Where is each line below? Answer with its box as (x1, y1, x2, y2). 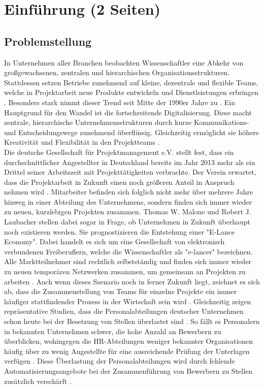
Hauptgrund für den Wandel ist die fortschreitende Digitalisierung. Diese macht (4, 107, 252, 117)
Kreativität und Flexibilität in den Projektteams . (4, 137, 160, 147)
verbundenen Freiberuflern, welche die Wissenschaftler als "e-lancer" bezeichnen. (4, 246, 253, 256)
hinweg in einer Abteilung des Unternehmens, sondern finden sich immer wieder (4, 196, 252, 207)
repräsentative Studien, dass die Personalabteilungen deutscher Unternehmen (4, 306, 244, 316)
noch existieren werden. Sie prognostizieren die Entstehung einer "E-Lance (4, 226, 235, 237)
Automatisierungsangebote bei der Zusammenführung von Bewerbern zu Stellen (4, 365, 253, 376)
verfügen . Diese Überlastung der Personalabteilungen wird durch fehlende (4, 355, 235, 366)
